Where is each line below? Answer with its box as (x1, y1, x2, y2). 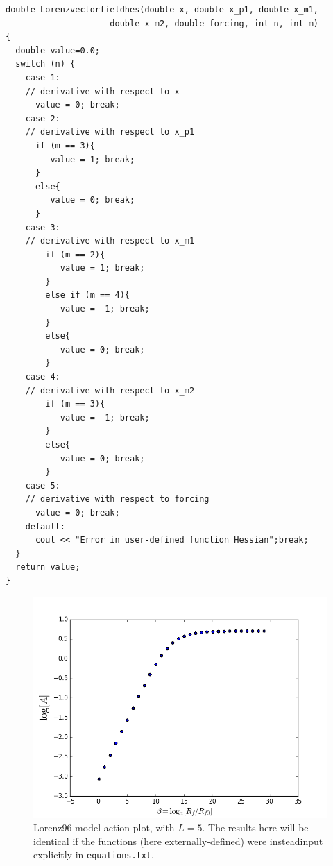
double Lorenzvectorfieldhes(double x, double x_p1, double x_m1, (6, 5, 319, 15)
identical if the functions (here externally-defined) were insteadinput (33, 833, 323, 848)
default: (25, 521, 65, 532)
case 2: (25, 113, 60, 124)
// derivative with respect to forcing (25, 494, 210, 504)
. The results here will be (202, 820, 309, 835)
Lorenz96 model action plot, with (33, 820, 175, 835)
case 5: (25, 480, 60, 491)
